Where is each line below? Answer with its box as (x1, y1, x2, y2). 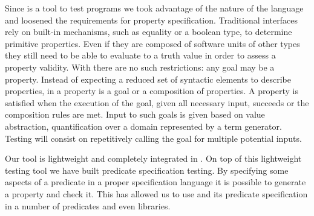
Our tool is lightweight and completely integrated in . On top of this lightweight (5, 152, 302, 165)
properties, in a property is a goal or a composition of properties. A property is (5, 84, 298, 97)
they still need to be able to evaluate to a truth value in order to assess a (5, 49, 276, 62)
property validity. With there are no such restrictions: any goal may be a (5, 60, 275, 73)
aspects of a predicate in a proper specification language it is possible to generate (5, 176, 306, 188)
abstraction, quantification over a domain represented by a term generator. (5, 119, 282, 132)
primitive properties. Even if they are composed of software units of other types (5, 37, 300, 49)
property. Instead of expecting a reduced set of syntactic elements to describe (5, 72, 292, 85)
